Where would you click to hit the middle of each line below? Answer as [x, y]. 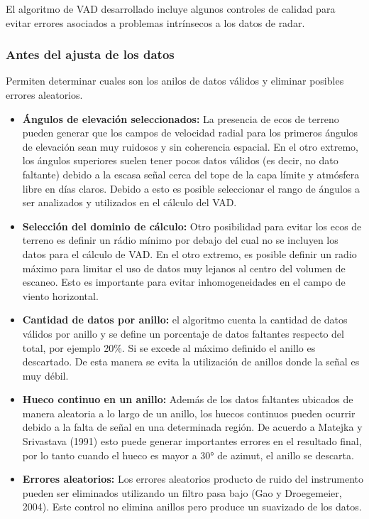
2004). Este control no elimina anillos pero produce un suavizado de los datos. [192, 507]
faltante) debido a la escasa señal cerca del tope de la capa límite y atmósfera [191, 174]
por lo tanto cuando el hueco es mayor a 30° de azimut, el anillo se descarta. [188, 455]
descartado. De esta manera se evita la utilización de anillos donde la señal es [191, 362]
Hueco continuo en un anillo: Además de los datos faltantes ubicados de [188, 399]
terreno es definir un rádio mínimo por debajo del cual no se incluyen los [180, 240]
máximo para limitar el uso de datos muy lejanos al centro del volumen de [184, 268]
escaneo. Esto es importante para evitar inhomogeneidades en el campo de [184, 282]
